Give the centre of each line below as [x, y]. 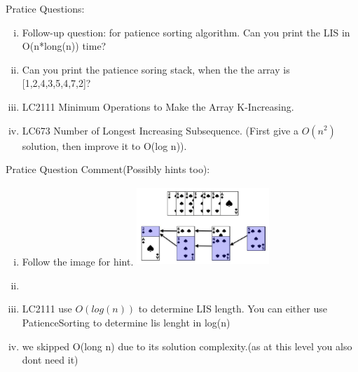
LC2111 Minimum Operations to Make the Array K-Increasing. [158, 106]
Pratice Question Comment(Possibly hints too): [108, 169]
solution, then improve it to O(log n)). [104, 145]
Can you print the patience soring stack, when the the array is [156, 69]
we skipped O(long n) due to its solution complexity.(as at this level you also [187, 346]
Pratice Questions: [45, 8]
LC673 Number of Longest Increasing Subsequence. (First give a [160, 130]
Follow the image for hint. [78, 262]
